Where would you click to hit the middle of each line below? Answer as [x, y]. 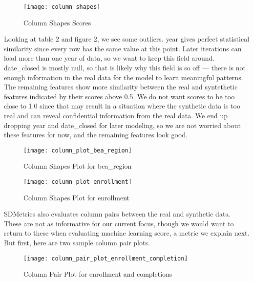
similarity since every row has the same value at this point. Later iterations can [123, 48]
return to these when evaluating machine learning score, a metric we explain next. [127, 233]
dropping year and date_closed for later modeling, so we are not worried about [122, 125]
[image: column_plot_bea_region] [78, 150]
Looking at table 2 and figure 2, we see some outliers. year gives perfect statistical [127, 39]
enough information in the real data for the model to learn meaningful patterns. [124, 77]
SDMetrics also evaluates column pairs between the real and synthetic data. [117, 214]
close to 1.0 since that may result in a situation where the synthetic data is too [122, 106]
